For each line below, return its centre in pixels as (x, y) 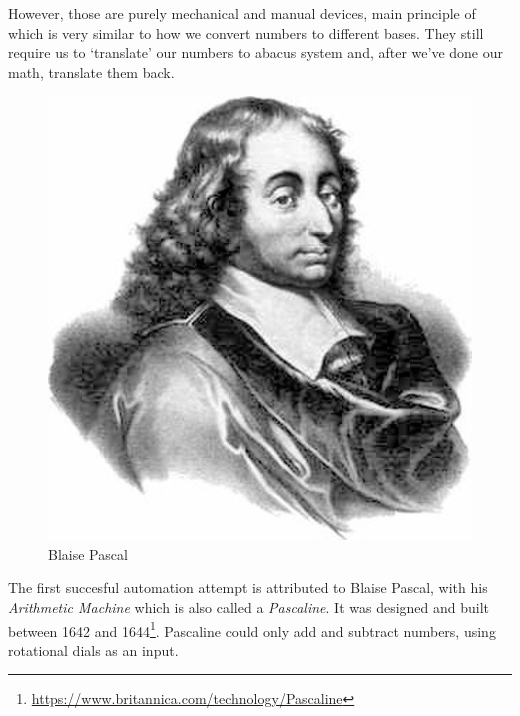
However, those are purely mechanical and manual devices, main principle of (242, 13)
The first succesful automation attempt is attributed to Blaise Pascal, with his (248, 587)
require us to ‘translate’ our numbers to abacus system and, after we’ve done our (255, 52)
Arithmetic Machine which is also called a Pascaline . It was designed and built (249, 607)
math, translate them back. (91, 71)
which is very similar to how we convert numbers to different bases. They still (246, 32)
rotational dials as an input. (93, 649)
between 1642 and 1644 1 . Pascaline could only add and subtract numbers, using (252, 629)
